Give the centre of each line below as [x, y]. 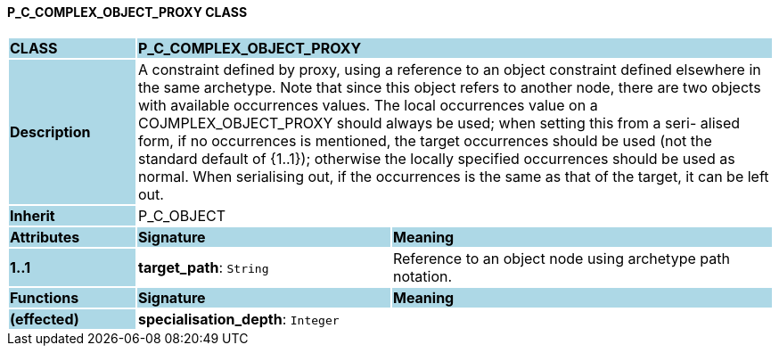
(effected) [45, 319]
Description [50, 131]
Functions [45, 297]
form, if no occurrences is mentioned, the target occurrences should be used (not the [425, 140]
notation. [422, 276]
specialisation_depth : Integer [238, 319]
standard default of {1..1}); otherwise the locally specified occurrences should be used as [436, 158]
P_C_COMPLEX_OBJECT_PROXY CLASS [127, 12]
